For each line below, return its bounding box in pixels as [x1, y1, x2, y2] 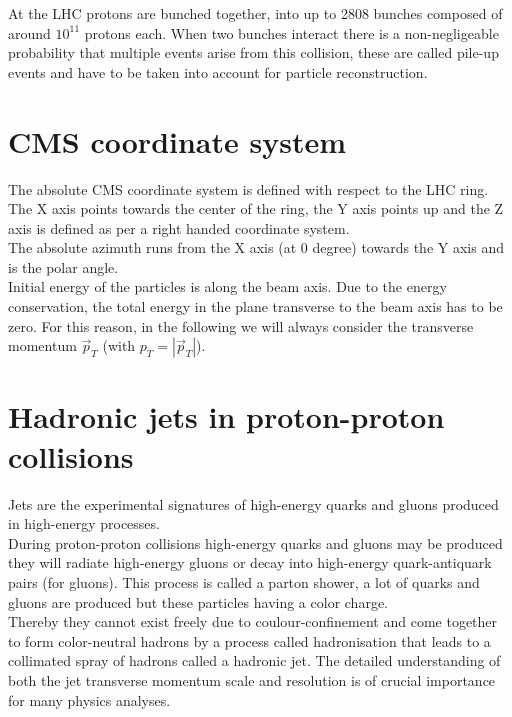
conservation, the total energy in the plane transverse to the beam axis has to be [8, 296, 503, 317]
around [8, 22, 51, 43]
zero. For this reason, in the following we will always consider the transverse [8, 315, 474, 336]
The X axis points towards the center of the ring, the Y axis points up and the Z [8, 198, 504, 219]
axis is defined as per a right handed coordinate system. [8, 217, 350, 238]
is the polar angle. [8, 256, 119, 277]
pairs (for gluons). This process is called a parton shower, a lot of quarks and [8, 571, 480, 592]
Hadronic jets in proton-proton [8, 396, 445, 437]
